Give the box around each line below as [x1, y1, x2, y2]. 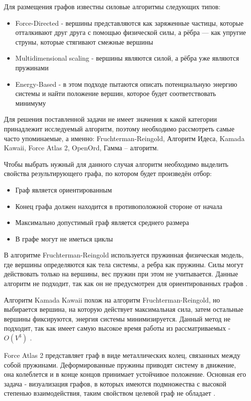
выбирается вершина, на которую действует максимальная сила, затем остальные [4, 304, 243, 314]
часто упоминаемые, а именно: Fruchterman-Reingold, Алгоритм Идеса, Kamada [4, 133, 245, 143]
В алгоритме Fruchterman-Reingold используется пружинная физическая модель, [4, 250, 244, 260]
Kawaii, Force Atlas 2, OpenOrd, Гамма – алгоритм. [4, 143, 159, 153]
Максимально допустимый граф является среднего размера [15, 217, 189, 227]
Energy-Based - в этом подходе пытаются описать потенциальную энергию [15, 79, 237, 89]
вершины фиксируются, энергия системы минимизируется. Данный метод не [4, 313, 231, 323]
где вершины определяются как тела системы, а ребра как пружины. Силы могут [4, 259, 244, 269]
